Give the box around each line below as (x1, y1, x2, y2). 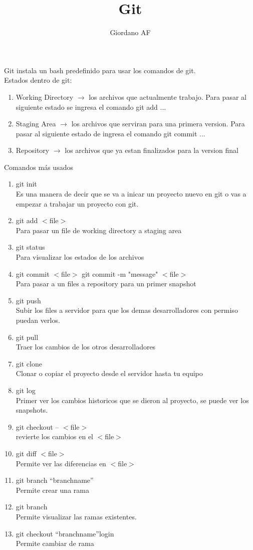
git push (16, 295, 41, 305)
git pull (16, 331, 39, 342)
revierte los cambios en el (16, 431, 93, 442)
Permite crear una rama (16, 484, 89, 495)
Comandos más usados (4, 161, 73, 172)
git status (16, 242, 45, 252)
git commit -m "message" (82, 268, 158, 279)
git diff (16, 448, 37, 458)
